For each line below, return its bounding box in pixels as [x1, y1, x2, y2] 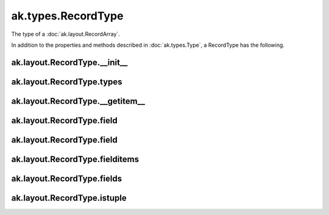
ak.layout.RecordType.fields [11, 173, 122, 183]
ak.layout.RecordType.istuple [11, 193, 127, 203]
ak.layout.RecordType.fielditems [11, 154, 140, 164]
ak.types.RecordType [11, 9, 124, 22]
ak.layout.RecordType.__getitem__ [11, 96, 146, 106]
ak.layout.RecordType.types [11, 77, 122, 87]
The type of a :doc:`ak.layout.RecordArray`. [11, 30, 120, 38]
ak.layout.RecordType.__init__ [11, 57, 128, 67]
